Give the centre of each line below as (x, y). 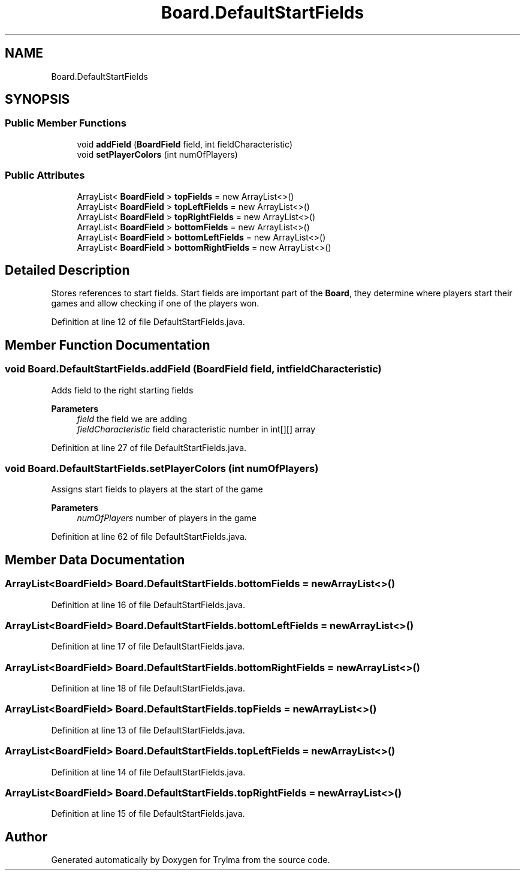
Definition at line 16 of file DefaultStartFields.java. (148, 605)
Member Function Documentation (108, 345)
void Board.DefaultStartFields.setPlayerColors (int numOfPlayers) (162, 468)
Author (26, 837)
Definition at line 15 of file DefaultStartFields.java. (148, 814)
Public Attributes (45, 175)
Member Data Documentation (95, 560)
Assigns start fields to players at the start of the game (157, 489)
